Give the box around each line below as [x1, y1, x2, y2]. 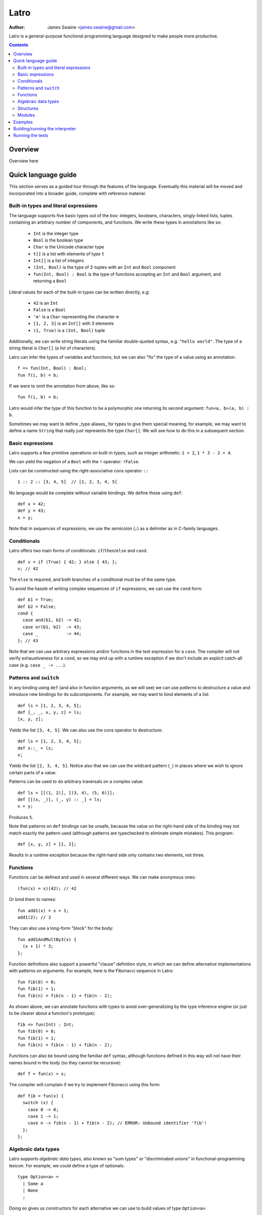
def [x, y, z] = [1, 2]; [17, 841, 77, 847]
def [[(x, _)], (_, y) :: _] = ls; [17, 797, 102, 802]
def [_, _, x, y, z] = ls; [17, 710, 82, 715]
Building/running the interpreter [13, 126, 76, 132]
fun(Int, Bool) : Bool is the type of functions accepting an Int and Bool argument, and [33, 271, 221, 277]
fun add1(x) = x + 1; [17, 908, 69, 913]
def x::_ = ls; [17, 745, 54, 751]
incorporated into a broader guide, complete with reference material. [9, 190, 147, 196]
